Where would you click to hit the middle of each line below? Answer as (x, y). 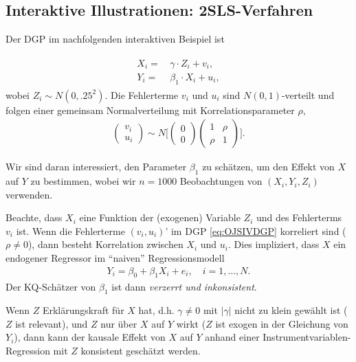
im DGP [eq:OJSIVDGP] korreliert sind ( (258, 230)
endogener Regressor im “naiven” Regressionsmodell (115, 258)
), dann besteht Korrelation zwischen (105, 244)
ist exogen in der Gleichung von (282, 323)
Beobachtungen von (221, 181)
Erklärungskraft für (83, 310)
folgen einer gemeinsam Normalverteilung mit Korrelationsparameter (150, 110)
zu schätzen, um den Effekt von (268, 167)
